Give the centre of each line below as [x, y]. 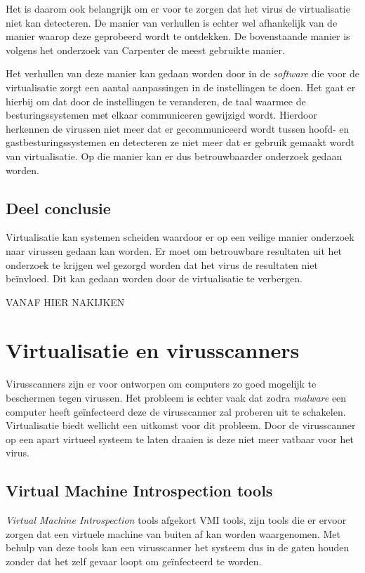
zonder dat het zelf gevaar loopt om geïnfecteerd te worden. [134, 561]
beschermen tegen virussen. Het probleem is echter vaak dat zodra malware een [176, 398]
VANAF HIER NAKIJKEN [65, 302]
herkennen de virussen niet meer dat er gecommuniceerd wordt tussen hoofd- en [178, 128]
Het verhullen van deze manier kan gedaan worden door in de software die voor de [182, 73]
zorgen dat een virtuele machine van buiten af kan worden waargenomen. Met [173, 533]
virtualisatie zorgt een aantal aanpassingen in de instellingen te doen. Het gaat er [181, 87]
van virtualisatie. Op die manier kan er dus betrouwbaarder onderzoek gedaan [174, 156]
